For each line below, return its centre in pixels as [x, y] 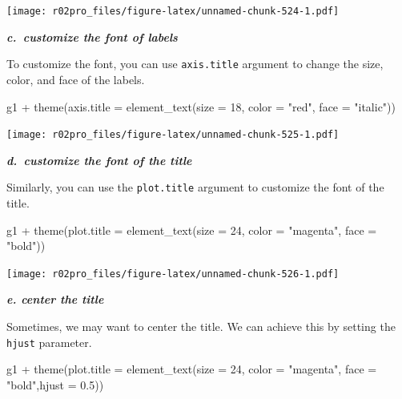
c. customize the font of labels [92, 36]
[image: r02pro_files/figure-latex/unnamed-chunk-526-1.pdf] [173, 274]
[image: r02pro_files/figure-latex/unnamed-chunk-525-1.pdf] [173, 135]
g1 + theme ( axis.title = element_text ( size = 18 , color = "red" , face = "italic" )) [201, 106]
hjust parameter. [49, 342]
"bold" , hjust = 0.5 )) [55, 384]
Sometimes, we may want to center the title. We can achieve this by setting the [201, 326]
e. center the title [55, 299]
